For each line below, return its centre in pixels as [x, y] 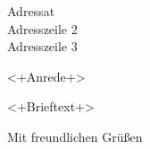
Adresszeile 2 [42, 28]
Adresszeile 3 [42, 46]
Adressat [31, 11]
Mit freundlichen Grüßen [75, 136]
